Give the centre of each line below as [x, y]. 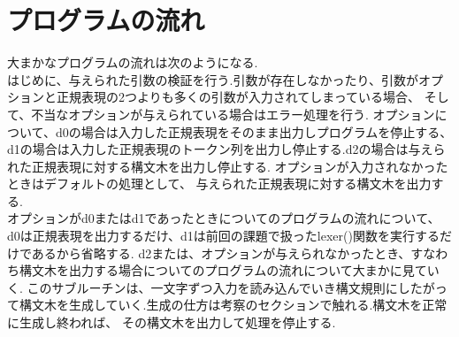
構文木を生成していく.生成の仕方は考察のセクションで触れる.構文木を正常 [233, 305]
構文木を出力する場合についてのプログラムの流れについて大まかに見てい [229, 270]
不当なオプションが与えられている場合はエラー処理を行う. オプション [233, 114]
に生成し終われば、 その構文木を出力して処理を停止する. [172, 322]
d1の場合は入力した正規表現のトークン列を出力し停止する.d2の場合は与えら [226, 149]
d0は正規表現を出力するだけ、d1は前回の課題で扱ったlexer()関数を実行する [223, 236]
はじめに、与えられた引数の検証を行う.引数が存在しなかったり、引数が [213, 79]
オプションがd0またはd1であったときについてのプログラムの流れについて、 [224, 218]
